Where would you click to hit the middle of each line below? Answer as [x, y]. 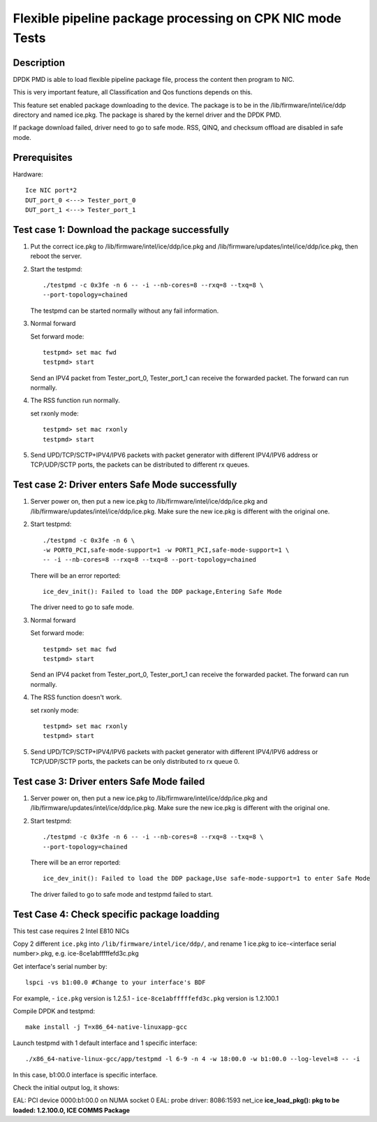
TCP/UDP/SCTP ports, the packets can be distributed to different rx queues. [140, 464]
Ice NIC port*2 [51, 190]
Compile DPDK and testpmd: [54, 1011]
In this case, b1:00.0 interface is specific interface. [85, 1074]
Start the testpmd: [57, 269]
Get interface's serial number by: [60, 966]
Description [39, 63]
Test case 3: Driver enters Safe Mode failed [109, 781]
